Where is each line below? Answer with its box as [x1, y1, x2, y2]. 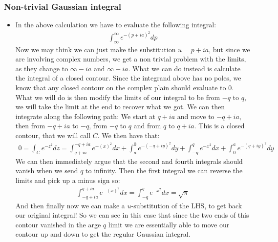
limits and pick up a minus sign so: [15, 175, 120, 185]
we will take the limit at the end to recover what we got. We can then [15, 101, 225, 112]
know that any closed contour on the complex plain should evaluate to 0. [15, 82, 234, 93]
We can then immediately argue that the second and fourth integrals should [15, 156, 243, 166]
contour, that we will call [15, 130, 91, 141]
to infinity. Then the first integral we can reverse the [86, 165, 243, 176]
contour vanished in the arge [15, 219, 101, 229]
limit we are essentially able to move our [108, 219, 230, 229]
